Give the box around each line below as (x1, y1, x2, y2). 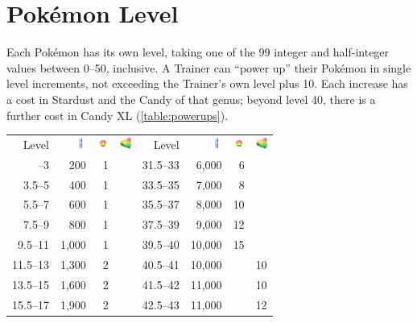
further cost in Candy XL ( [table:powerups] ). (6, 106, 229, 123)
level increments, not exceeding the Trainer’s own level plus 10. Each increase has (6, 75, 408, 92)
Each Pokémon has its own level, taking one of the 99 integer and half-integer (6, 43, 390, 60)
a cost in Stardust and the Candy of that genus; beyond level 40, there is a (6, 90, 376, 107)
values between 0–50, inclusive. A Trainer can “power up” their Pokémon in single (6, 59, 411, 76)
